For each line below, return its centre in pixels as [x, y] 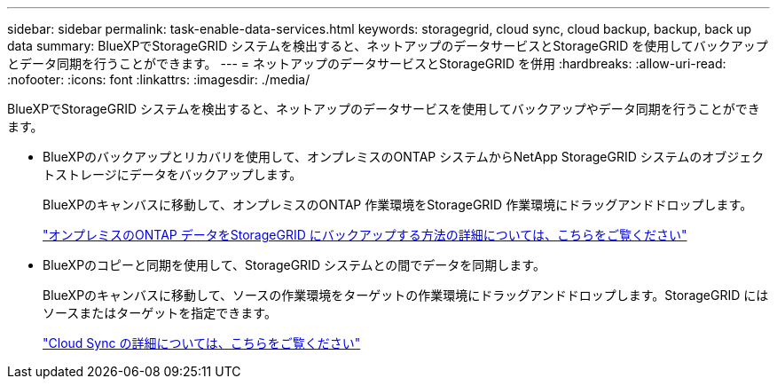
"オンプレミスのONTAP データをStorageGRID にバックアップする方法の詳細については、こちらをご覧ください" [365, 235]
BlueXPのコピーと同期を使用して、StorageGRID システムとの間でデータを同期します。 [294, 265]
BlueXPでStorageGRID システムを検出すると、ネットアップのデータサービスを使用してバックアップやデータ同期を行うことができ [384, 109]
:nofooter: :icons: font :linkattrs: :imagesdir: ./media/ [159, 79]
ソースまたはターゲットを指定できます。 [160, 313]
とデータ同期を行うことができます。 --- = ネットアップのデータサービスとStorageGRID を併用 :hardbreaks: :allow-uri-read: [367, 63]
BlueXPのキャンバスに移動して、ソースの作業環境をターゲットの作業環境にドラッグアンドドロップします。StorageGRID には [406, 295]
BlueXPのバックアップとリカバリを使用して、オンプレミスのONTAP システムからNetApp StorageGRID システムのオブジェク [404, 157]
